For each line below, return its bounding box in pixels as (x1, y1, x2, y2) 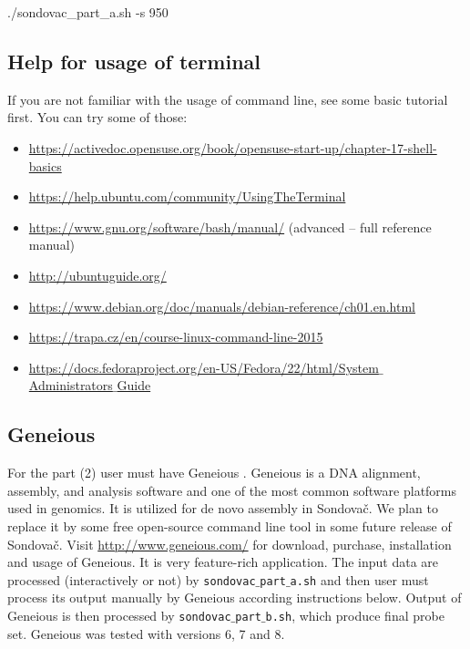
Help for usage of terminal (7, 46, 261, 75)
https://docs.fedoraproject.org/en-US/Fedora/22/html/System (28, 357, 379, 376)
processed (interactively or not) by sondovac (7, 570, 256, 589)
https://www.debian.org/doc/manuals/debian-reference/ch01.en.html (28, 296, 415, 315)
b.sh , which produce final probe (265, 605, 444, 624)
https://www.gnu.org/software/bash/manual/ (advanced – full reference (28, 217, 432, 236)
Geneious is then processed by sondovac (7, 605, 231, 624)
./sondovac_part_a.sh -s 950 (7, 3, 169, 21)
